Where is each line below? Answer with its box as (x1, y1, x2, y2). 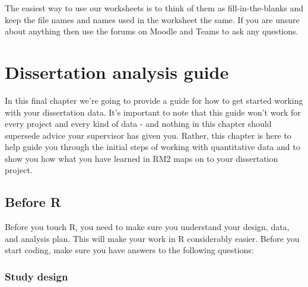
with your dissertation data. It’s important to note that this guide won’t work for (5, 106, 301, 118)
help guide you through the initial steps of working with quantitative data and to (5, 141, 300, 153)
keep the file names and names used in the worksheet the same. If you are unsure (5, 13, 300, 25)
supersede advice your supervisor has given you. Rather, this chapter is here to (5, 129, 291, 141)
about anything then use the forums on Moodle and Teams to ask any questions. (5, 25, 299, 37)
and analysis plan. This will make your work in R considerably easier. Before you (5, 232, 300, 244)
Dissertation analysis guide (5, 59, 229, 84)
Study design (5, 269, 68, 283)
